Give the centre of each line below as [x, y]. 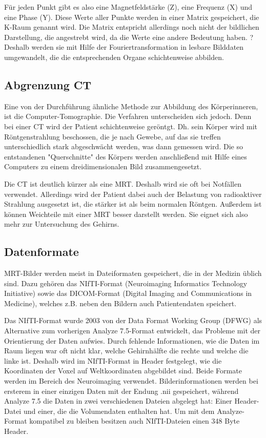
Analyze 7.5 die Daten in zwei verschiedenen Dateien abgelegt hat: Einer [118, 401]
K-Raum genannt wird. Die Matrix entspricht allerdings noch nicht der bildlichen [132, 27]
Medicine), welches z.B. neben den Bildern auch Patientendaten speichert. [120, 303]
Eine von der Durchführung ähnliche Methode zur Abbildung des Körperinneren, [131, 106]
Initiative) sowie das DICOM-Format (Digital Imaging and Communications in [128, 293]
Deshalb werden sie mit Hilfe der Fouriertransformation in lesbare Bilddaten [124, 47]
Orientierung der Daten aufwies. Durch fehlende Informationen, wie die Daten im [132, 340]
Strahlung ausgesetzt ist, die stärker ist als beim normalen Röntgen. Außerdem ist [133, 204]
